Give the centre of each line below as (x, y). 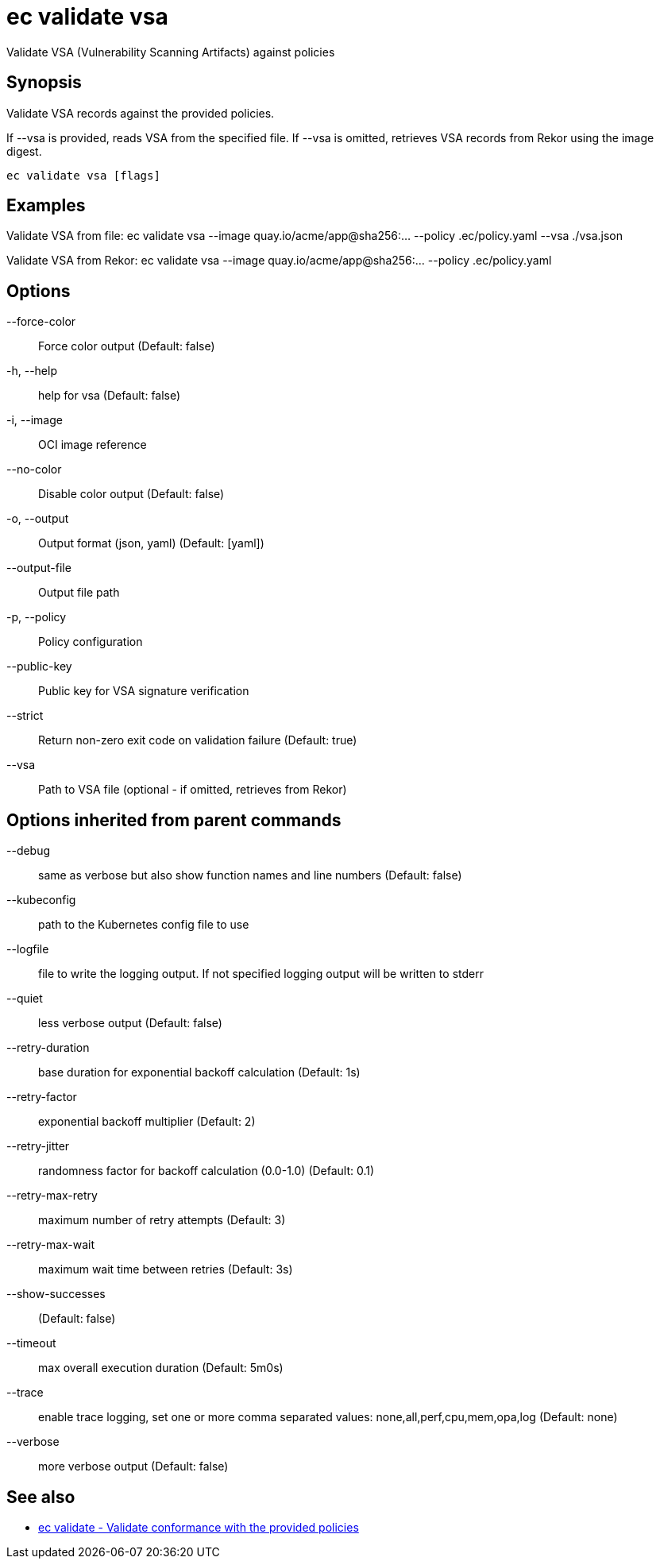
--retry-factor (42, 1097)
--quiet (25, 999)
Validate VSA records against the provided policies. (141, 113)
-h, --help (32, 371)
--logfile (28, 949)
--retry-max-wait (51, 1245)
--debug (29, 851)
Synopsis (44, 83)
